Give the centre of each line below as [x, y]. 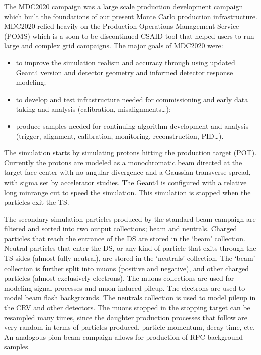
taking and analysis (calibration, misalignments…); [93, 109]
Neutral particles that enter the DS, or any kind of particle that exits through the [130, 248]
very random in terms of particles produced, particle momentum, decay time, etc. [129, 327]
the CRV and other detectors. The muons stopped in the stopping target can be [127, 307]
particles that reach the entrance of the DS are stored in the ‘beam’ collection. [125, 238]
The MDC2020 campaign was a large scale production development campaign [124, 6]
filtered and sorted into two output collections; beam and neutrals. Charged [121, 229]
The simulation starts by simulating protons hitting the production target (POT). [130, 153]
